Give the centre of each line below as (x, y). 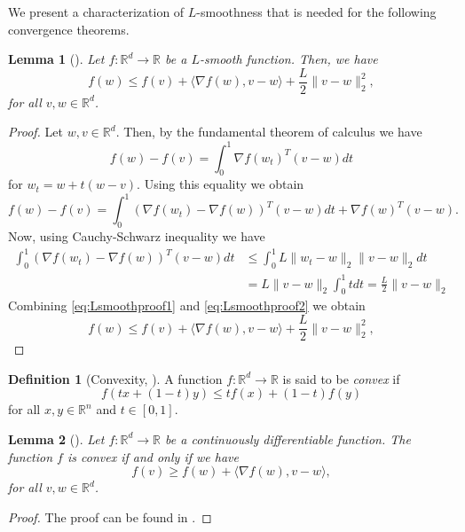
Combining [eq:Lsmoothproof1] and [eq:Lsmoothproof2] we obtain (187, 305)
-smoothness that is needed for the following (316, 12)
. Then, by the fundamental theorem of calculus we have (269, 132)
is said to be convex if (341, 378)
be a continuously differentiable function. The (288, 438)
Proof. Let (35, 132)
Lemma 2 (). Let (56, 438)
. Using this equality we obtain (221, 184)
